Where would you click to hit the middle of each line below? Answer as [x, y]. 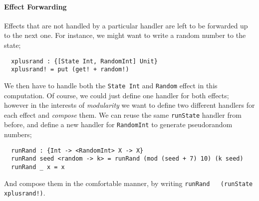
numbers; [18, 134]
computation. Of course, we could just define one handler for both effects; [117, 95]
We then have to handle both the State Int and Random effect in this [111, 85]
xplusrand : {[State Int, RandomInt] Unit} [84, 61]
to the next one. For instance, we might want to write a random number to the [125, 35]
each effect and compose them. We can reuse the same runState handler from [123, 114]
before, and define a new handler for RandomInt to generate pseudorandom [118, 124]
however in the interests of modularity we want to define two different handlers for [129, 105]
